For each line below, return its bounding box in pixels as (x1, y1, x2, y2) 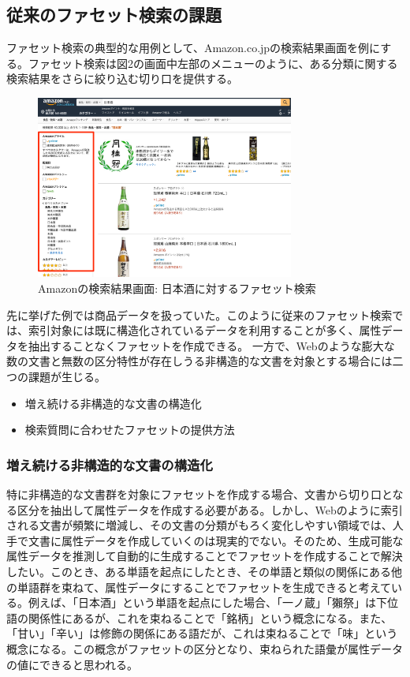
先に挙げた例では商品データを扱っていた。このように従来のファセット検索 (6, 306, 393, 323)
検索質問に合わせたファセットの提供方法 (24, 421, 235, 438)
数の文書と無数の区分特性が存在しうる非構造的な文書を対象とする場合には (6, 353, 393, 369)
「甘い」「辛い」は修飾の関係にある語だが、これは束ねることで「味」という (6, 625, 398, 641)
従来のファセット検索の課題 (6, 2, 222, 27)
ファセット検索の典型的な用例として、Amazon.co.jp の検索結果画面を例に (6, 39, 381, 56)
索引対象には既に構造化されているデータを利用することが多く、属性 (28, 322, 382, 338)
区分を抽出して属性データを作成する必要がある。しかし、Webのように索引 (17, 501, 403, 518)
